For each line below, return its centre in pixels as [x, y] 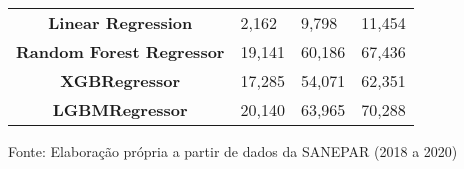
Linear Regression [120, 22]
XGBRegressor [120, 80]
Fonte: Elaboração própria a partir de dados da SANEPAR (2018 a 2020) [233, 151]
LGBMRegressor [120, 109]
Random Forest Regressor [120, 51]
